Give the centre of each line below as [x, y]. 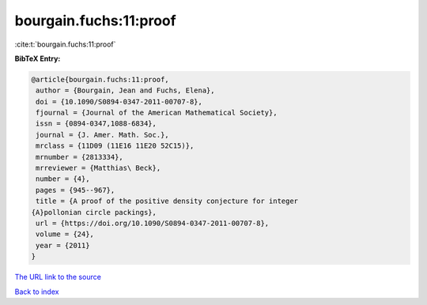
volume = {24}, [65, 234]
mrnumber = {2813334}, [80, 157]
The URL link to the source [58, 277]
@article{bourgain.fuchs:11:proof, [100, 79]
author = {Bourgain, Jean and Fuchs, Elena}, [125, 90]
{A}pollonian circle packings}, [94, 212]
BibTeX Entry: [38, 58]
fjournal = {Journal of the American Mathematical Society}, [157, 113]
